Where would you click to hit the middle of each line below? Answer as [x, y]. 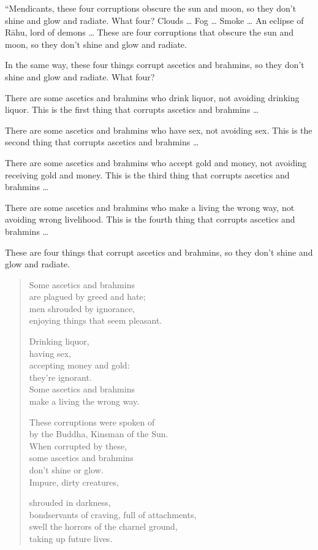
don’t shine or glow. [66, 470]
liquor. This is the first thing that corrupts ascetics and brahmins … [132, 109]
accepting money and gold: [79, 365]
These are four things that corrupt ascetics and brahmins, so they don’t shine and [159, 252]
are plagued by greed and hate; [87, 296]
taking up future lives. [71, 538]
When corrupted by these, [78, 445]
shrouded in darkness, [70, 502]
